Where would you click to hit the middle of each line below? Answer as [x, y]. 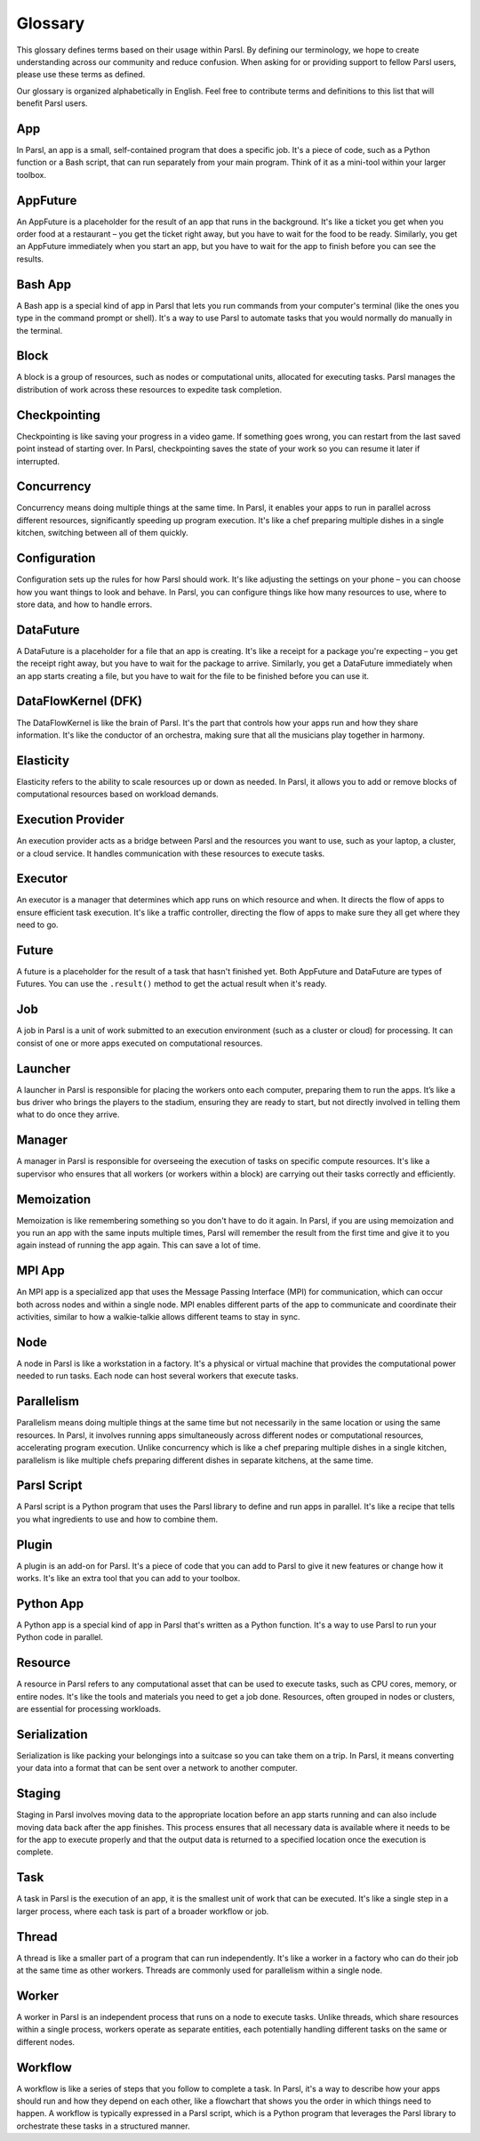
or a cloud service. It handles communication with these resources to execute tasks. [171, 853]
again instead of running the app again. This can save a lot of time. [139, 1245]
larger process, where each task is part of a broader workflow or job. [143, 1911]
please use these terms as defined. [81, 75]
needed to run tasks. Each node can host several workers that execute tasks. [158, 1376]
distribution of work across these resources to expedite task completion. [149, 389]
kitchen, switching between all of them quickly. [102, 533]
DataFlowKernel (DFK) [79, 702]
